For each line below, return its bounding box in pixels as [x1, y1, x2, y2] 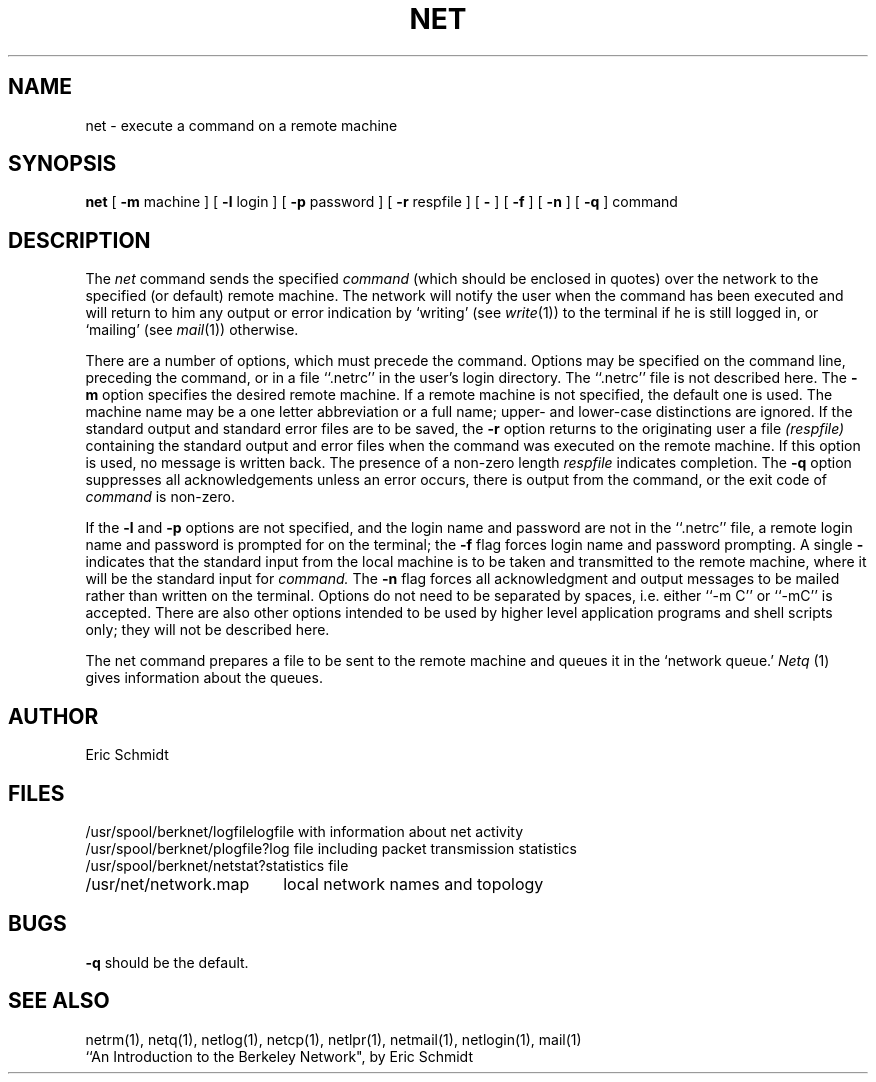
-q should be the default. [85, 953, 249, 971]
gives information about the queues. [85, 669, 323, 687]
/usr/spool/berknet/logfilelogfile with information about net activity [85, 822, 524, 840]
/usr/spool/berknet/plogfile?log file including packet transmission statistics [85, 839, 577, 857]
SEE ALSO [8, 988, 110, 1014]
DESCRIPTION [8, 227, 151, 253]
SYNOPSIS [8, 151, 117, 177]
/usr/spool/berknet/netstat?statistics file [85, 856, 349, 874]
